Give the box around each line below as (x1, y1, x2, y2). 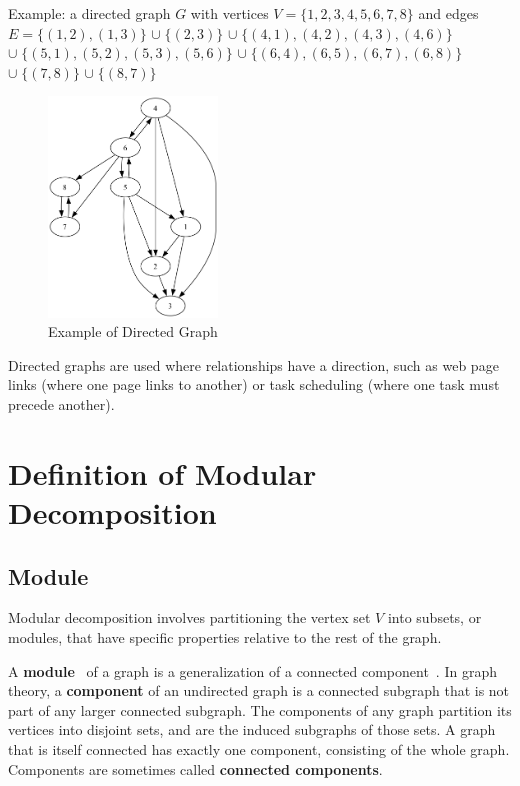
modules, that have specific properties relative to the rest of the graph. (8, 627, 442, 648)
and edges (418, 3, 479, 23)
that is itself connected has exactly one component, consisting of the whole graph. (8, 739, 510, 759)
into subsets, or (387, 607, 482, 628)
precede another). (8, 394, 115, 415)
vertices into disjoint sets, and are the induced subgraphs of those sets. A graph (8, 719, 496, 740)
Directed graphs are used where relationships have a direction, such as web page (8, 354, 499, 375)
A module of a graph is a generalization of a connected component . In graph (8, 660, 497, 681)
